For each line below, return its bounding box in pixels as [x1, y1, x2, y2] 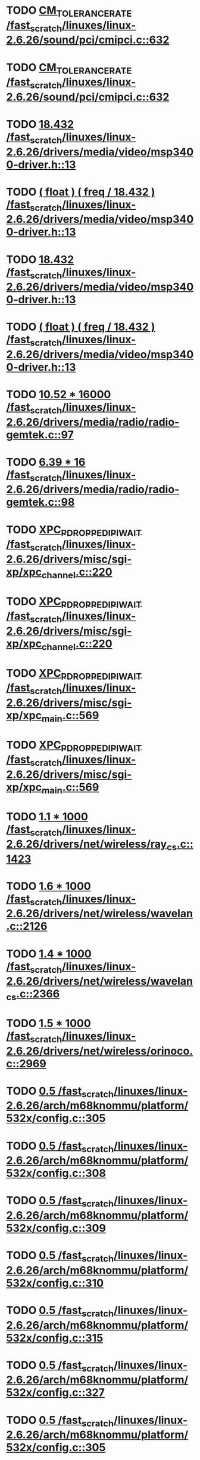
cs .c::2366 [6, 987, 60, 1003]
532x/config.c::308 [6, 1166, 106, 1180]
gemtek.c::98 [6, 496, 75, 509]
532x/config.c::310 [6, 1276, 104, 1290]
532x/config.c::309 [6, 1221, 106, 1235]
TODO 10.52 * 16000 [6, 388, 111, 401]
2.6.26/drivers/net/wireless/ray [6, 838, 167, 851]
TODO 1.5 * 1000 [6, 1017, 91, 1030]
